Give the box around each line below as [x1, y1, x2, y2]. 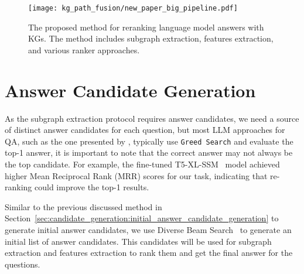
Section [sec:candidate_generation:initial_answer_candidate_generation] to [5, 212, 279, 224]
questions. [5, 258, 40, 270]
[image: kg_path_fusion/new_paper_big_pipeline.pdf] [28, 4, 238, 12]
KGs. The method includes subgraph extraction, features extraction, [28, 32, 274, 44]
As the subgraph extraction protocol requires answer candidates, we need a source [5, 112, 299, 124]
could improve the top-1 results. [35, 181, 149, 193]
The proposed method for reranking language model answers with [28, 20, 264, 33]
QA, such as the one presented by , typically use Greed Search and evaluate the [5, 135, 293, 147]
